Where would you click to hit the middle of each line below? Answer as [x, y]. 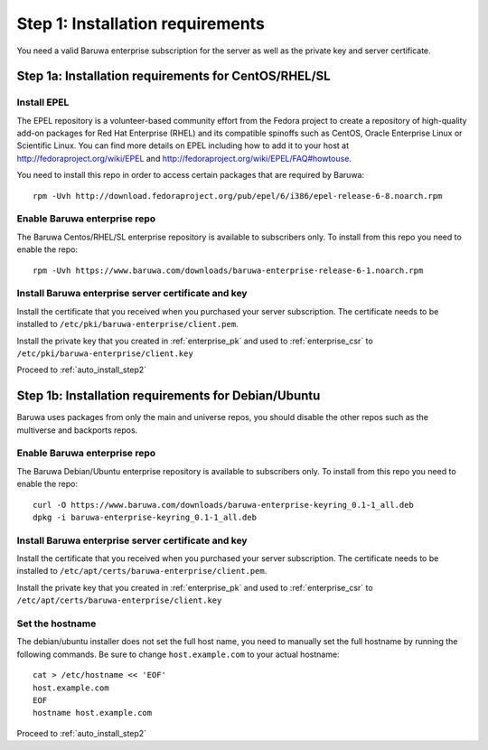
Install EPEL [43, 102]
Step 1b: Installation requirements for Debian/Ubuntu [169, 396]
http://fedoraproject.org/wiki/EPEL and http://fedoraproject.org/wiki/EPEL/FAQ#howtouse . [184, 158]
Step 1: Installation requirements [141, 23]
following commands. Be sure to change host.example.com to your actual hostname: [178, 654]
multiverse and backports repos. [77, 430]
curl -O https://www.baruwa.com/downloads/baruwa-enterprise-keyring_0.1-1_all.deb [224, 505]
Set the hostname [56, 623]
